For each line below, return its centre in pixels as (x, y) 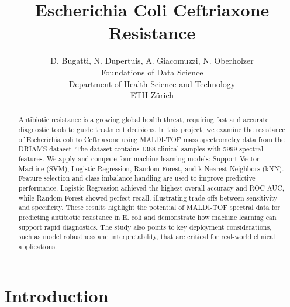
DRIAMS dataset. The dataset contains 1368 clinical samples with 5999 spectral (141, 149)
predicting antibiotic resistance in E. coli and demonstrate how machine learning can (147, 217)
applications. (38, 246)
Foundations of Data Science (152, 72)
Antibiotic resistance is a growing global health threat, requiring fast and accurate (144, 120)
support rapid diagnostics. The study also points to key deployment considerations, (145, 227)
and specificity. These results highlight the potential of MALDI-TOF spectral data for (149, 207)
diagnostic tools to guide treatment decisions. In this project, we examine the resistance (152, 130)
